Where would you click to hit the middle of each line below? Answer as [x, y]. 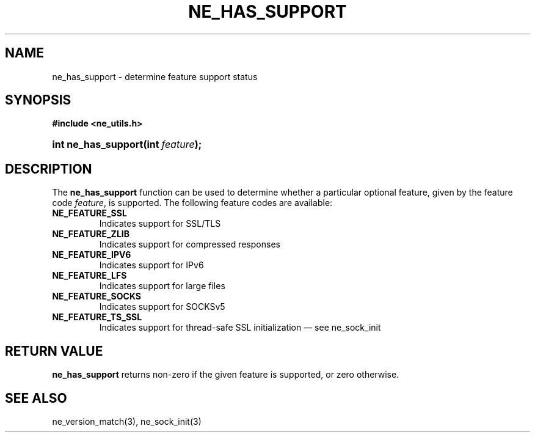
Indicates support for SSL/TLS [160, 224]
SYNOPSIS [38, 100]
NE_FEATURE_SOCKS [96, 296]
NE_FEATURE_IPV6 [92, 255]
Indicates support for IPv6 [151, 265]
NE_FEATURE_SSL [89, 213]
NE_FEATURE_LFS [89, 276]
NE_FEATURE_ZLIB [91, 234]
